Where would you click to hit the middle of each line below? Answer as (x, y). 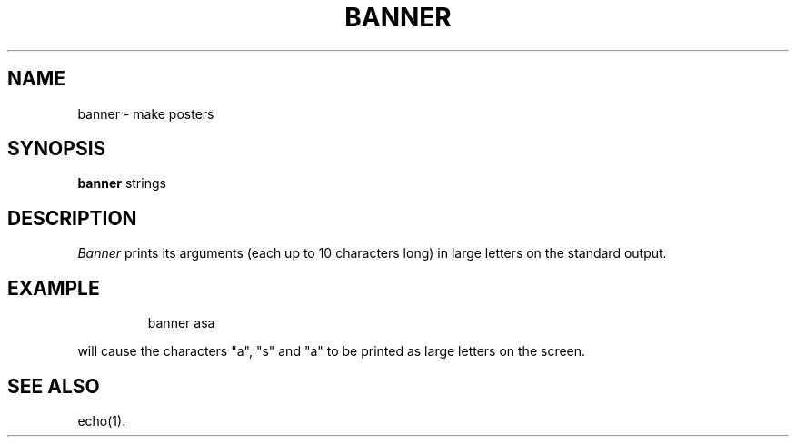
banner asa (181, 323)
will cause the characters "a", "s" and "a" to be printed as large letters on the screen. (332, 351)
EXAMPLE (54, 288)
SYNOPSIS (57, 149)
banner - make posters (146, 113)
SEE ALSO (54, 386)
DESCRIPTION (72, 218)
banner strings (122, 183)
